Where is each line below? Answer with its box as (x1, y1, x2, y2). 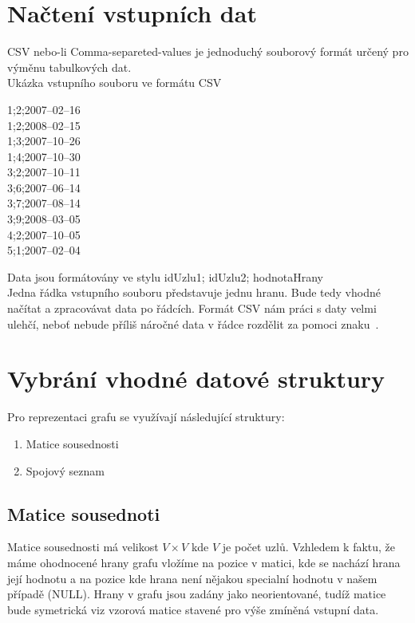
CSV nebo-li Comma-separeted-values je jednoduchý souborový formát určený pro (7, 43, 409, 60)
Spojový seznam (26, 462, 105, 479)
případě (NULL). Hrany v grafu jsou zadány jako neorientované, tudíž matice (7, 586, 386, 602)
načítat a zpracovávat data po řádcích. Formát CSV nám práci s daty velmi (7, 300, 377, 317)
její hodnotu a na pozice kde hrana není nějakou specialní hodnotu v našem (7, 570, 377, 586)
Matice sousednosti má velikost (7, 538, 159, 555)
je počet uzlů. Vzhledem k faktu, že (222, 538, 396, 555)
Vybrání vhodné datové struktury (7, 362, 385, 395)
